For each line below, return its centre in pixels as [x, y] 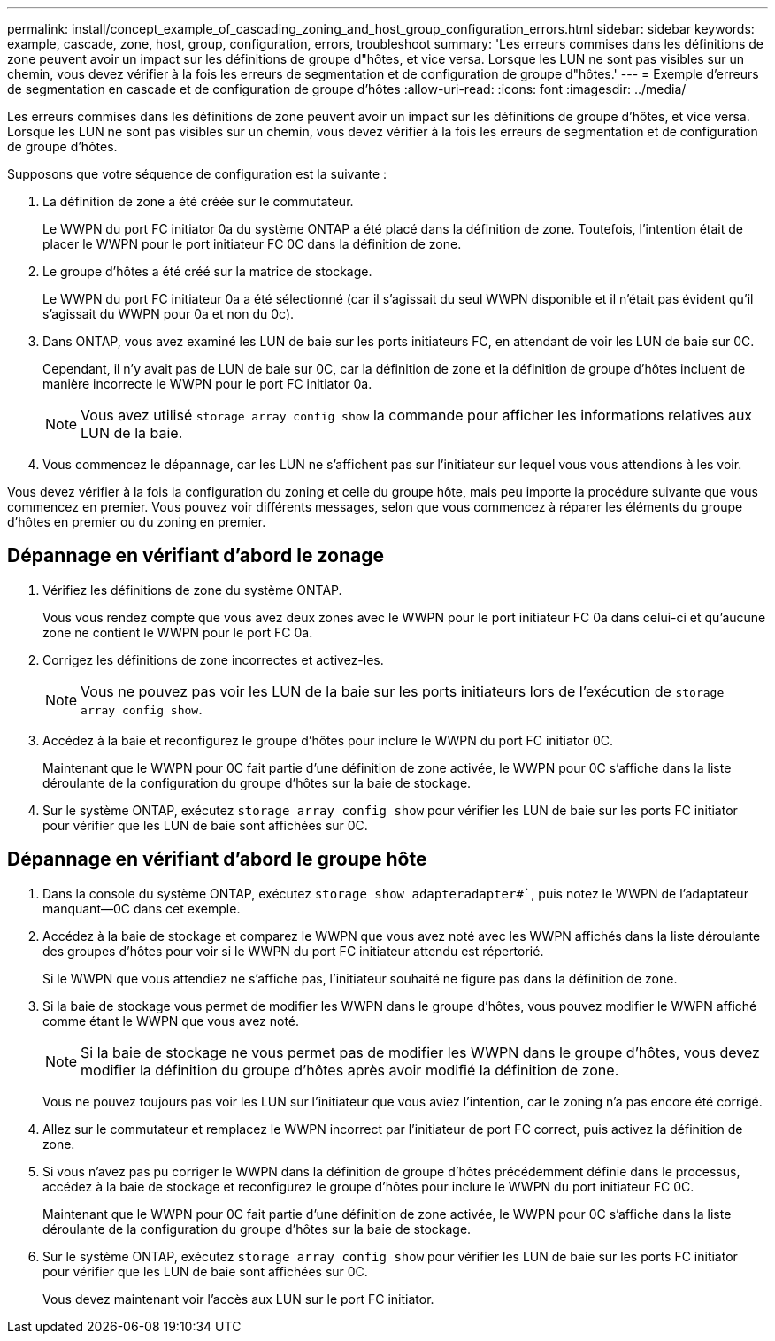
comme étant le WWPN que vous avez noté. [171, 1021]
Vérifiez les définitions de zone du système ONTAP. [192, 590]
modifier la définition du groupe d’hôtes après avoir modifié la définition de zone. [350, 1070]
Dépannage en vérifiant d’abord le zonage [196, 556]
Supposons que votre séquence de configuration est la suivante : [197, 174]
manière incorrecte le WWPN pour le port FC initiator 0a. [207, 384]
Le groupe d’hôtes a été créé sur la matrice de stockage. [207, 271]
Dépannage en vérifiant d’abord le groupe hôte [217, 859]
